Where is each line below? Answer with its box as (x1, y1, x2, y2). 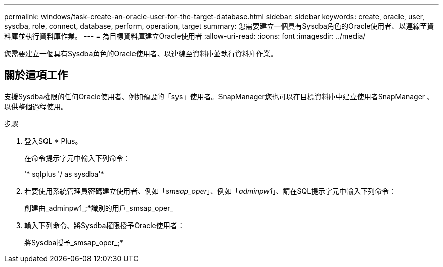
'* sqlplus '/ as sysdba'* (24, 169, 104, 179)
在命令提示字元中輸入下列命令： (24, 153, 130, 162)
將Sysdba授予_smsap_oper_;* (24, 238, 123, 247)
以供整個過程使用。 (4, 102, 68, 111)
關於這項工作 (4, 69, 68, 82)
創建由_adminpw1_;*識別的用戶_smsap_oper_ (24, 203, 173, 212)
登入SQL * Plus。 (24, 136, 82, 145)
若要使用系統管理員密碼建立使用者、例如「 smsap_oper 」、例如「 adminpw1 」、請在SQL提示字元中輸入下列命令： (24, 186, 396, 195)
